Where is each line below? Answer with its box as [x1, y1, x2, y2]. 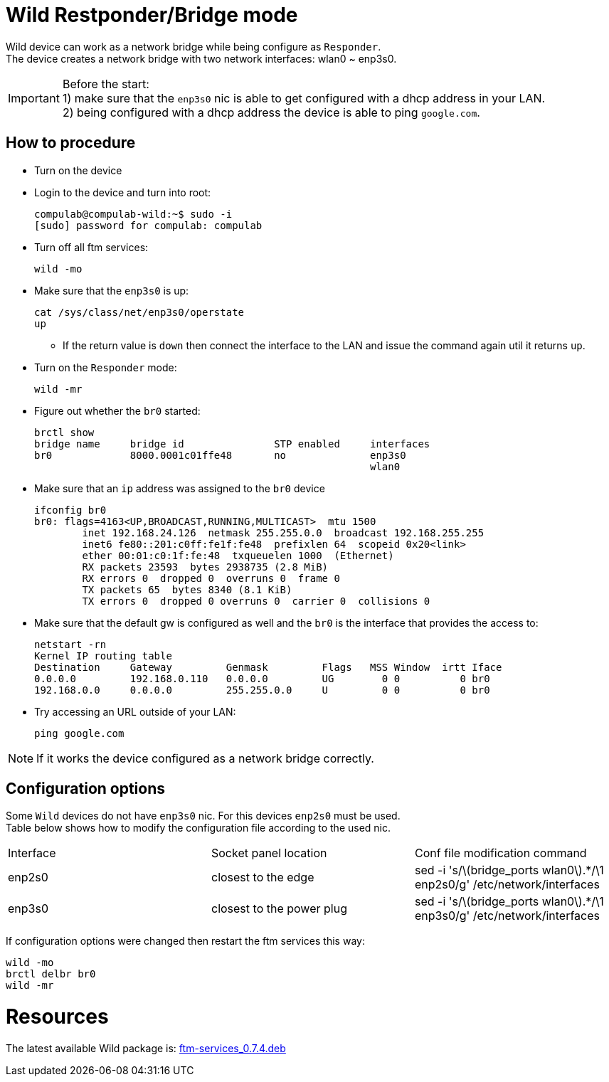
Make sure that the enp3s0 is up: [34, 284, 189, 297]
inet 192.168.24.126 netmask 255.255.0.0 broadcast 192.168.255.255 [82, 526, 484, 539]
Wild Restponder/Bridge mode [6, 3, 298, 27]
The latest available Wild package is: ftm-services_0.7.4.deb [6, 1041, 286, 1054]
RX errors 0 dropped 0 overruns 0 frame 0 [82, 572, 340, 584]
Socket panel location [211, 846, 327, 861]
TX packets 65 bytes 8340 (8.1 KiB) [82, 583, 292, 595]
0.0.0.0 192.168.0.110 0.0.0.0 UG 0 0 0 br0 [34, 672, 490, 684]
